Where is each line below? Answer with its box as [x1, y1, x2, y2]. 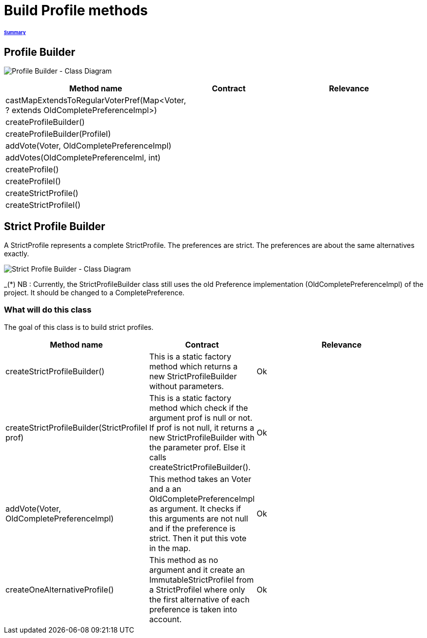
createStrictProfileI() [5, 200, 81, 210]
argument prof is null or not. [149, 412, 252, 423]
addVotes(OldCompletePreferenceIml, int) [5, 153, 161, 163]
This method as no [149, 555, 218, 565]
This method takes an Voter [149, 474, 251, 484]
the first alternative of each [149, 594, 250, 604]
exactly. [4, 249, 29, 258]
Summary [4, 29, 26, 35]
